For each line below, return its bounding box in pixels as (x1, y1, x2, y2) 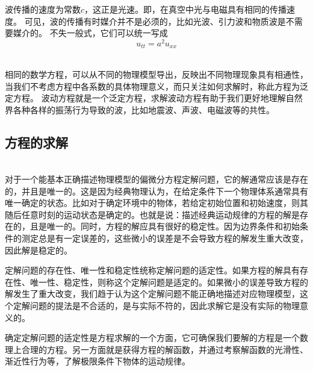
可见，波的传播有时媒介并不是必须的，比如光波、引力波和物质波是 (24, 14, 286, 27)
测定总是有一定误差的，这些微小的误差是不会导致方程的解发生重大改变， (21, 232, 308, 245)
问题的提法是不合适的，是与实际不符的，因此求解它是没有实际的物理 (29, 299, 300, 312)
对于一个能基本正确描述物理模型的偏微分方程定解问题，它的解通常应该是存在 (5, 173, 308, 185)
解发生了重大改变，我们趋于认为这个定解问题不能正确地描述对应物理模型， (5, 287, 300, 300)
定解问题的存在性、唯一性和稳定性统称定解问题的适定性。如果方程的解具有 (5, 264, 300, 276)
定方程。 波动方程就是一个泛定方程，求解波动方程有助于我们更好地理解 (5, 92, 286, 104)
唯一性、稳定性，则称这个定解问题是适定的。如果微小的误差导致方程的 (29, 275, 308, 288)
